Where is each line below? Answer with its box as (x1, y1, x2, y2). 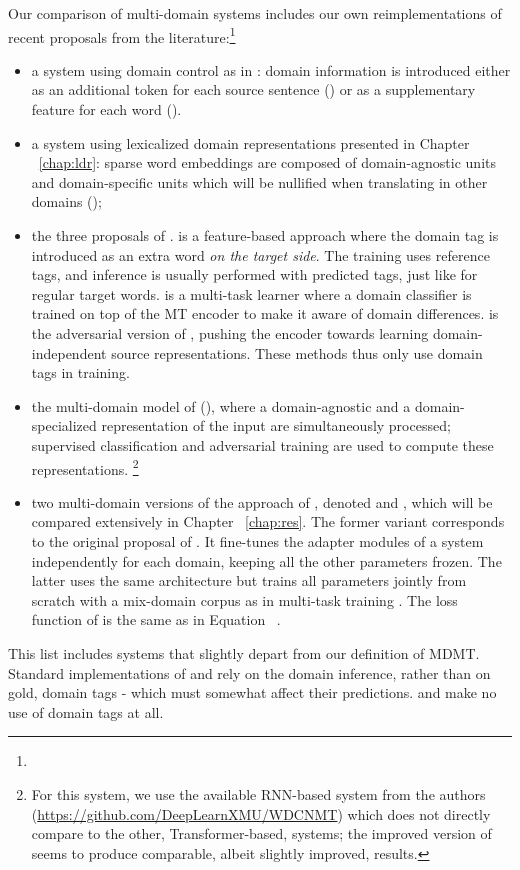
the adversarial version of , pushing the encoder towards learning (31, 322, 429, 343)
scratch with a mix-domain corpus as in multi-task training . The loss (31, 589, 458, 610)
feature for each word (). (31, 99, 182, 120)
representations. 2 (31, 455, 139, 479)
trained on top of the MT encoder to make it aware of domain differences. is (31, 303, 499, 324)
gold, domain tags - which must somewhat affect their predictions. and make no (8, 682, 497, 703)
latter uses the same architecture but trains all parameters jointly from (31, 570, 467, 591)
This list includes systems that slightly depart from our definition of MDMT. (8, 642, 480, 663)
